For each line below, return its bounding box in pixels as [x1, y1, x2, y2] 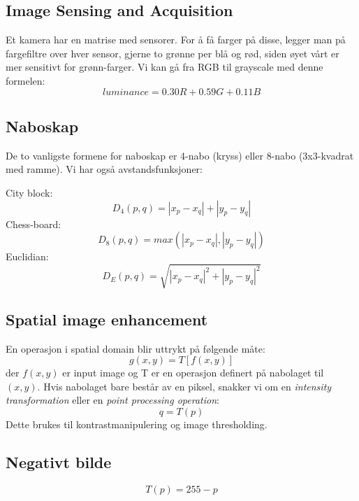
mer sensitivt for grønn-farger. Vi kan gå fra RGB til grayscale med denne [6, 59, 323, 74]
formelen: [6, 73, 45, 87]
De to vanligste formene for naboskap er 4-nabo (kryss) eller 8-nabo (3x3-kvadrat [6, 148, 354, 162]
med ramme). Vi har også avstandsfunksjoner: [6, 162, 203, 176]
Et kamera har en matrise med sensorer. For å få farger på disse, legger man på [6, 32, 346, 47]
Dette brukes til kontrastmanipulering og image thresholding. [6, 416, 268, 431]
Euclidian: [6, 249, 49, 264]
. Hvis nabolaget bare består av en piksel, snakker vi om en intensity [37, 379, 332, 393]
